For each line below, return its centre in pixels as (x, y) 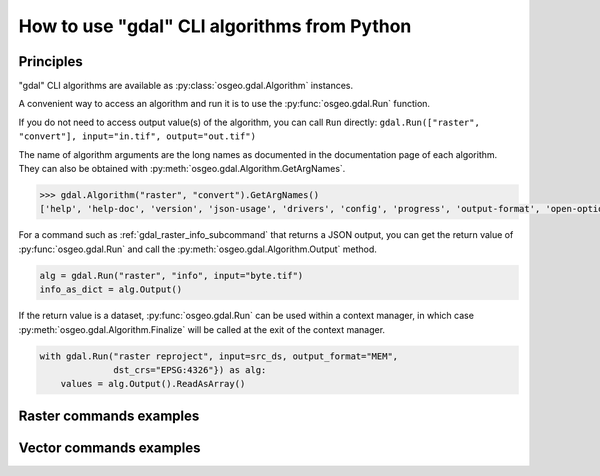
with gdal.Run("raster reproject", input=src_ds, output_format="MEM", (219, 356)
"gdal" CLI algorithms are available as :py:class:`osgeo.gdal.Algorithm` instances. (186, 86)
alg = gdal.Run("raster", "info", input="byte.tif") (171, 275)
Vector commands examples (109, 447)
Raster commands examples (109, 415)
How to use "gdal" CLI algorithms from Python (215, 26)
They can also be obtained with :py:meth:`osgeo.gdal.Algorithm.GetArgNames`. (182, 169)
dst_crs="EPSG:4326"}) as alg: (190, 369)
